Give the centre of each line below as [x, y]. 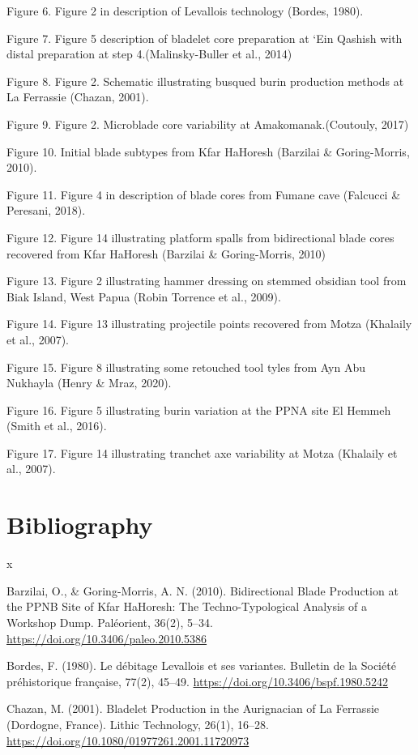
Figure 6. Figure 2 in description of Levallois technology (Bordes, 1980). [185, 11]
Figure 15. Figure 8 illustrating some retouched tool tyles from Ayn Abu [186, 367]
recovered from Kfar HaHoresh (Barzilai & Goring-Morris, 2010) [166, 253]
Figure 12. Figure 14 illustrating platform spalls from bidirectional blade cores [200, 237]
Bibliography [80, 525]
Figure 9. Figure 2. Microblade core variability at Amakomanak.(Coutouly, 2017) [208, 124]
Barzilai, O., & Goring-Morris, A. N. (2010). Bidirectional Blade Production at [203, 590]
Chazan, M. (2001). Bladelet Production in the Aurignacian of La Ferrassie [193, 708]
